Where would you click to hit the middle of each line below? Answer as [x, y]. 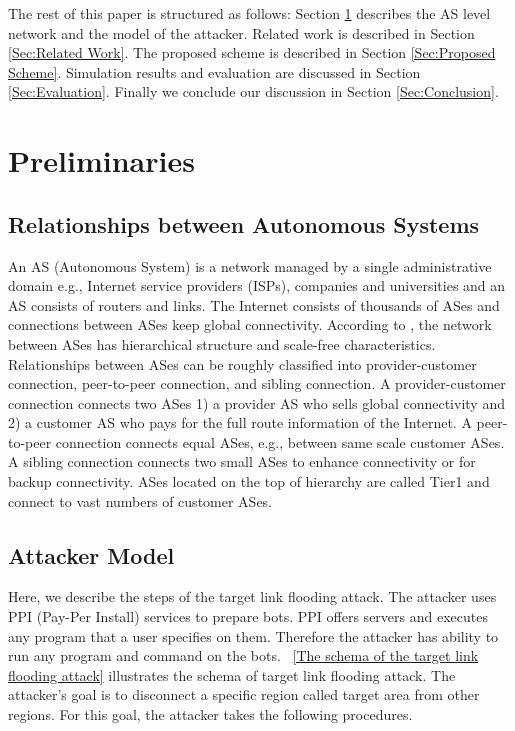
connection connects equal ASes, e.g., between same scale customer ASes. [280, 441]
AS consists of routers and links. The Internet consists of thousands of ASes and [254, 304]
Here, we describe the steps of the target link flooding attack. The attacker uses [252, 596]
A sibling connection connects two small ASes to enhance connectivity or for [242, 461]
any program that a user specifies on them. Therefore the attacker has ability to [253, 635]
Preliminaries [101, 160]
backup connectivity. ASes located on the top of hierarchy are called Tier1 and [249, 481]
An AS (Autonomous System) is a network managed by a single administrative [250, 265]
